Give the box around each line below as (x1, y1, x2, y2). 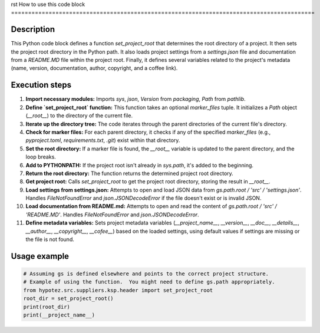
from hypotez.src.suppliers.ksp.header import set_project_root (23, 286, 213, 294)
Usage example (11, 251, 70, 261)
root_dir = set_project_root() (23, 295, 114, 302)
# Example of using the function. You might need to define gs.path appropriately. (23, 279, 275, 285)
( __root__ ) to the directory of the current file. (25, 112, 133, 119)
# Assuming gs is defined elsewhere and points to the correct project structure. (23, 271, 269, 277)
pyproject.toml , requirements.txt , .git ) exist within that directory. (25, 137, 180, 144)
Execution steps (11, 80, 72, 90)
